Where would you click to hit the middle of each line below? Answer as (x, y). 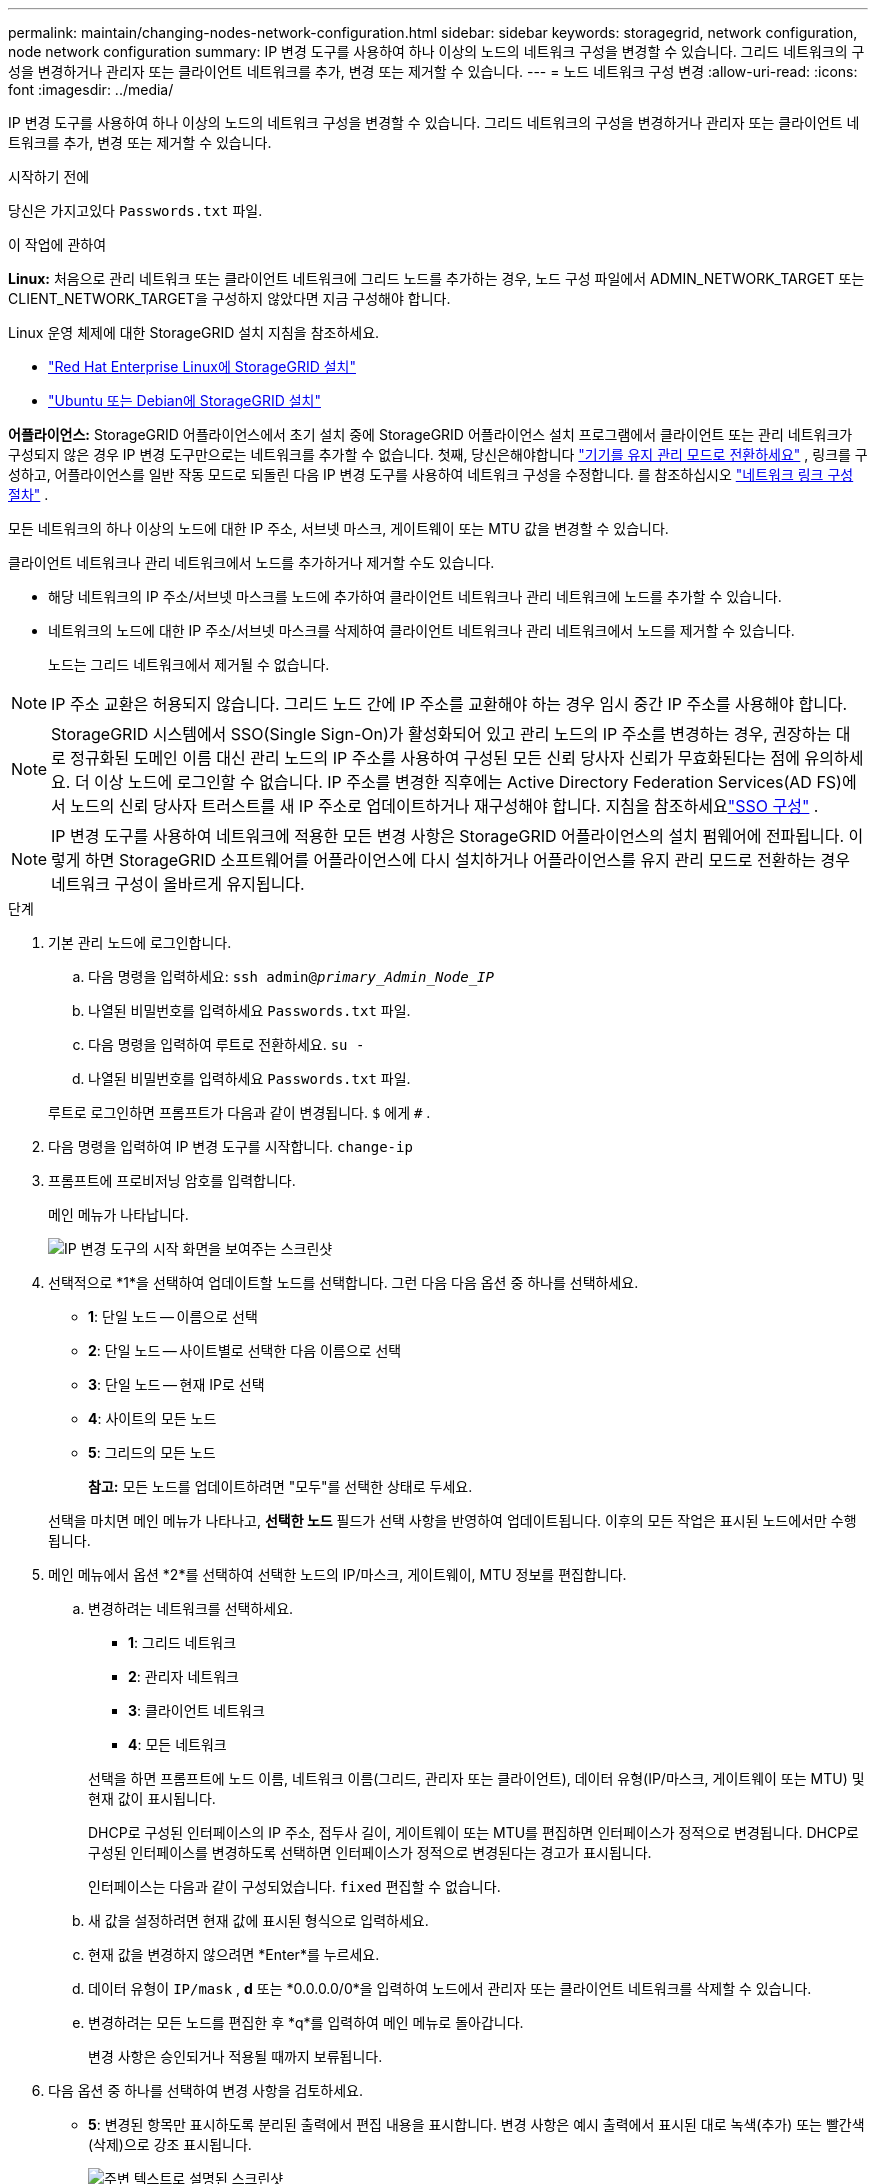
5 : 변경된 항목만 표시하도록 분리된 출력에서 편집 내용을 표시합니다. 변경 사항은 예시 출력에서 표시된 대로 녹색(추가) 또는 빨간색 (476, 2124)
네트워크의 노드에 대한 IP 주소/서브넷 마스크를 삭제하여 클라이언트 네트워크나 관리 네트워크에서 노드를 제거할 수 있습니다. (421, 630)
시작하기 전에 (49, 176)
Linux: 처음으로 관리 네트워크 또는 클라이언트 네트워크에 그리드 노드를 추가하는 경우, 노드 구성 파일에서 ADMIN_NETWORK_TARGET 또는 (436, 278)
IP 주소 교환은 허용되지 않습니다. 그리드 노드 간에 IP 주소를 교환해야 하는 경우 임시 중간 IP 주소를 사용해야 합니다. (449, 704)
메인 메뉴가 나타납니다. (118, 1214)
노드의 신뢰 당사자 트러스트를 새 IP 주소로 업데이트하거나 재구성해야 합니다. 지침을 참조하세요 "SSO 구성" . (444, 806)
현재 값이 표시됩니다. (152, 1798)
